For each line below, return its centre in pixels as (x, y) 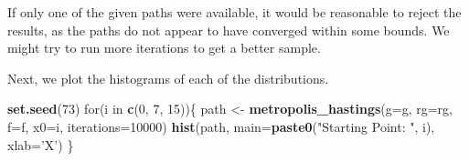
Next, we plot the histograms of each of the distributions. (168, 78)
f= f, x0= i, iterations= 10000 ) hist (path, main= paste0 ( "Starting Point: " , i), (221, 126)
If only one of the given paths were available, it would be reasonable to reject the (234, 12)
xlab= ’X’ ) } (41, 144)
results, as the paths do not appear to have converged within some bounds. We (229, 30)
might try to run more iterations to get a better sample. (164, 48)
